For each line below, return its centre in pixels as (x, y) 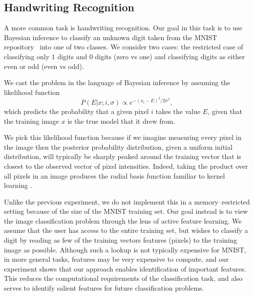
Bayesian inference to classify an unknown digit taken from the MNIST (111, 37)
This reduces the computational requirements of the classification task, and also (123, 278)
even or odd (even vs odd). (44, 66)
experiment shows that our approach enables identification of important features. (125, 268)
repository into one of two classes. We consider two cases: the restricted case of (124, 47)
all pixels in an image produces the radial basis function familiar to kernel (115, 175)
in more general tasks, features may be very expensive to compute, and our (116, 259)
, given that (225, 111)
